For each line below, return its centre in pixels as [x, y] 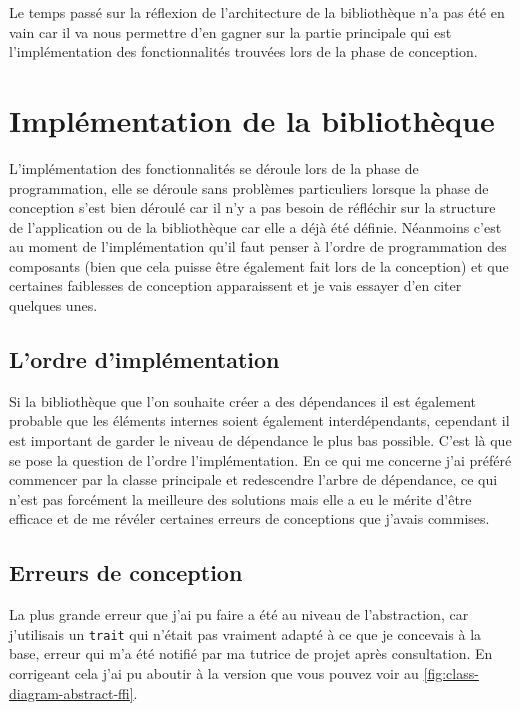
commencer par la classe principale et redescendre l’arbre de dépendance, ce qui [253, 479]
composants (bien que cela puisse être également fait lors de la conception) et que [259, 265]
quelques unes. [53, 305]
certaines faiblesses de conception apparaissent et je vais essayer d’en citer [235, 285]
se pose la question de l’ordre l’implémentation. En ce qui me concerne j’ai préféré [260, 459]
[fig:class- [451, 673]
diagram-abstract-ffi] [71, 692]
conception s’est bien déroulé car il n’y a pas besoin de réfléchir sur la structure [252, 207]
